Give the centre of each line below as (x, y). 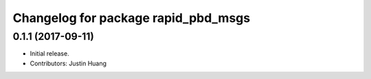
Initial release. (49, 54)
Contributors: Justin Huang (68, 63)
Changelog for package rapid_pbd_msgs (132, 18)
